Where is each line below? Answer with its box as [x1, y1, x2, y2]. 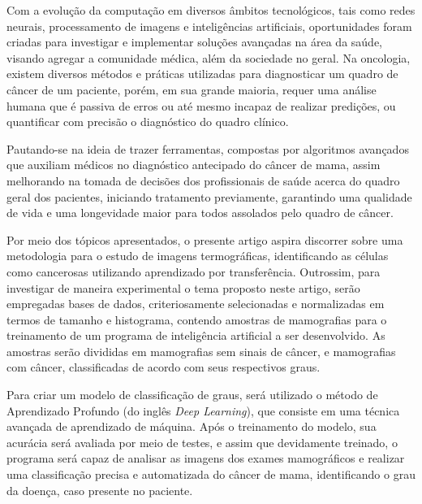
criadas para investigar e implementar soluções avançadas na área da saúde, [6, 33, 383, 50]
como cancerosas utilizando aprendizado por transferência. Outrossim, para [6, 263, 381, 280]
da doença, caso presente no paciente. [6, 481, 193, 498]
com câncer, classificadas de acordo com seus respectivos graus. [6, 358, 321, 376]
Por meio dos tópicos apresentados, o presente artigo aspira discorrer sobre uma [6, 231, 403, 248]
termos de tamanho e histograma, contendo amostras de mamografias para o [6, 311, 387, 328]
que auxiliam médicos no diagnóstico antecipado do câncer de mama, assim [6, 156, 381, 173]
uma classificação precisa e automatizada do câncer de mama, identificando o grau [6, 466, 416, 483]
